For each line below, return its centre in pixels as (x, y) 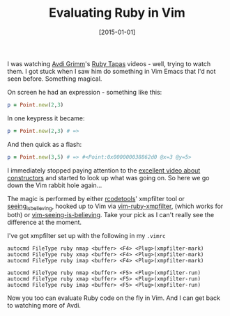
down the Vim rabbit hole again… (55, 185)
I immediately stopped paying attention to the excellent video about (104, 170)
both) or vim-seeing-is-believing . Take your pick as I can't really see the (111, 215)
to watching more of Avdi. (44, 306)
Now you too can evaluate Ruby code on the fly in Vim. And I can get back (114, 298)
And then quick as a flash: (45, 144)
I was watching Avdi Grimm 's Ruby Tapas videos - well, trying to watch (109, 63)
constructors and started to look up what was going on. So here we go (108, 177)
